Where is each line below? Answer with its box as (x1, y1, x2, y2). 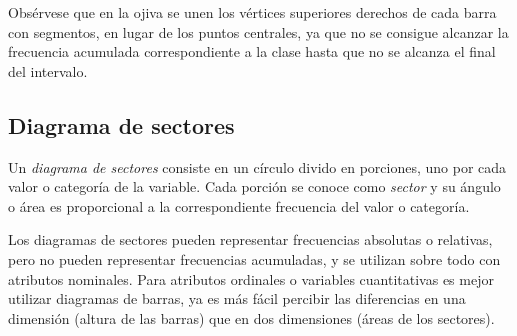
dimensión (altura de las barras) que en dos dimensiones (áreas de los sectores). (8, 307, 495, 328)
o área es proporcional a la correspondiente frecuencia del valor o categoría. (8, 195, 470, 216)
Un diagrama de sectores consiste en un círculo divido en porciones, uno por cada (8, 156, 507, 177)
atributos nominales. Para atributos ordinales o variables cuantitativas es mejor (8, 268, 494, 289)
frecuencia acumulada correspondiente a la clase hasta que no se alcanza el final (8, 41, 496, 62)
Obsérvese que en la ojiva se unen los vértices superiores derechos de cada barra (8, 2, 497, 22)
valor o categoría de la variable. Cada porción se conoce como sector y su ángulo (8, 176, 501, 197)
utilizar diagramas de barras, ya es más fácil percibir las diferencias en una (8, 288, 466, 309)
